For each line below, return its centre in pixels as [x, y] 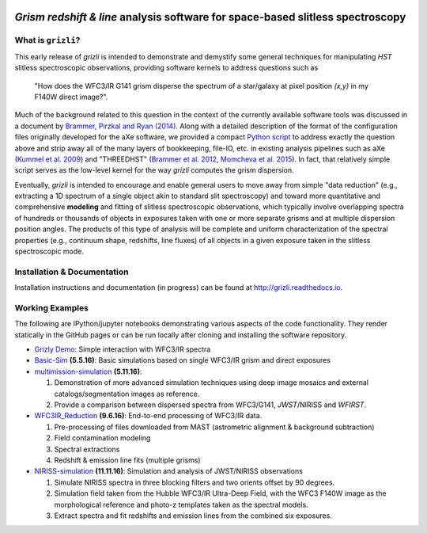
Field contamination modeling [102, 438]
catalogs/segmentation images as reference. [127, 394]
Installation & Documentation [72, 272]
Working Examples [51, 307]
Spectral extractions [87, 449]
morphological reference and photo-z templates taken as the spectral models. [181, 504]
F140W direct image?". [71, 97]
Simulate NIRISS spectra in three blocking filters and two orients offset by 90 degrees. [195, 482]
